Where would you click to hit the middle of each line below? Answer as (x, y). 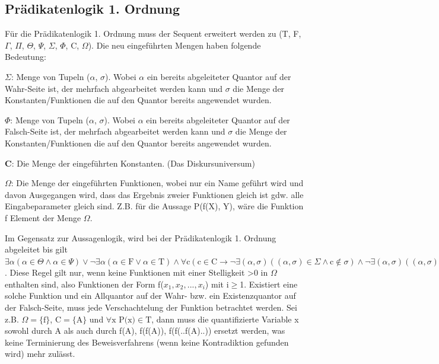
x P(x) (124, 320)
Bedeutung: (26, 57)
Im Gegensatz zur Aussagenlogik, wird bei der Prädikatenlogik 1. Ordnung (141, 237)
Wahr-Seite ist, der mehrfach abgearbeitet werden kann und (114, 88)
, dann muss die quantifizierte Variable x (225, 319)
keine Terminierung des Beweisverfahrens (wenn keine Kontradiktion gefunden (147, 342)
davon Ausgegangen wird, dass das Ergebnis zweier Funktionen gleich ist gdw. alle (154, 194)
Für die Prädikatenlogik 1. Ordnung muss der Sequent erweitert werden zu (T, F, (153, 33)
